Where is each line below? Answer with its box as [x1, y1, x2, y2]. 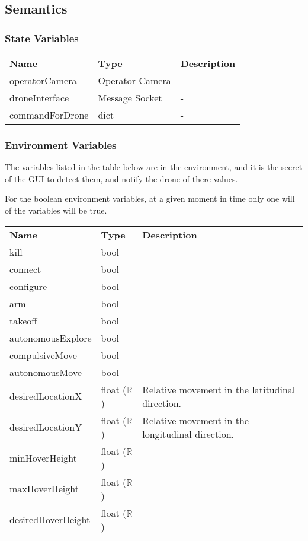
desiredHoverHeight [9, 513, 91, 527]
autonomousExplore [9, 330, 92, 345]
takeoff [9, 313, 37, 327]
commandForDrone [9, 108, 89, 122]
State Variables [5, 30, 79, 45]
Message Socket [98, 91, 162, 104]
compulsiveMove [9, 348, 77, 362]
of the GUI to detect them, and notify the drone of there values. [5, 172, 238, 184]
